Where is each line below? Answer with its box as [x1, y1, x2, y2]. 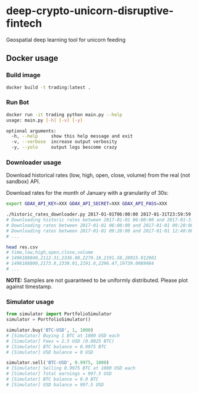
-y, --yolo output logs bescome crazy [11, 145, 117, 150]
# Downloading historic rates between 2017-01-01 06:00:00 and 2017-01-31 [6, 217, 194, 223]
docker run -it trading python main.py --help [6, 112, 123, 117]
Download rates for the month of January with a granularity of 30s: [6, 189, 169, 196]
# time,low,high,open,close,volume [6, 250, 94, 256]
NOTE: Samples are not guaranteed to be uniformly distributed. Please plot [6, 276, 188, 284]
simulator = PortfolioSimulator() [6, 317, 91, 323]
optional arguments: [6, 128, 57, 134]
